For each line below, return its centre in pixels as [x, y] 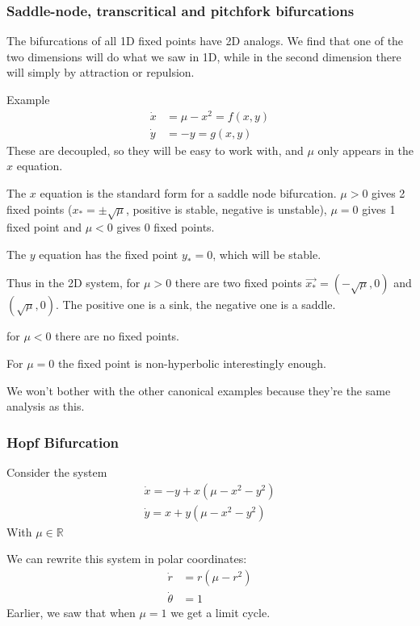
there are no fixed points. [117, 336]
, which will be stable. [267, 254]
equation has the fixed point [109, 254]
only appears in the [365, 150]
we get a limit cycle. [220, 613]
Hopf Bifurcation [63, 442]
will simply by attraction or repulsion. [101, 72]
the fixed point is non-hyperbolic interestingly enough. [192, 363]
